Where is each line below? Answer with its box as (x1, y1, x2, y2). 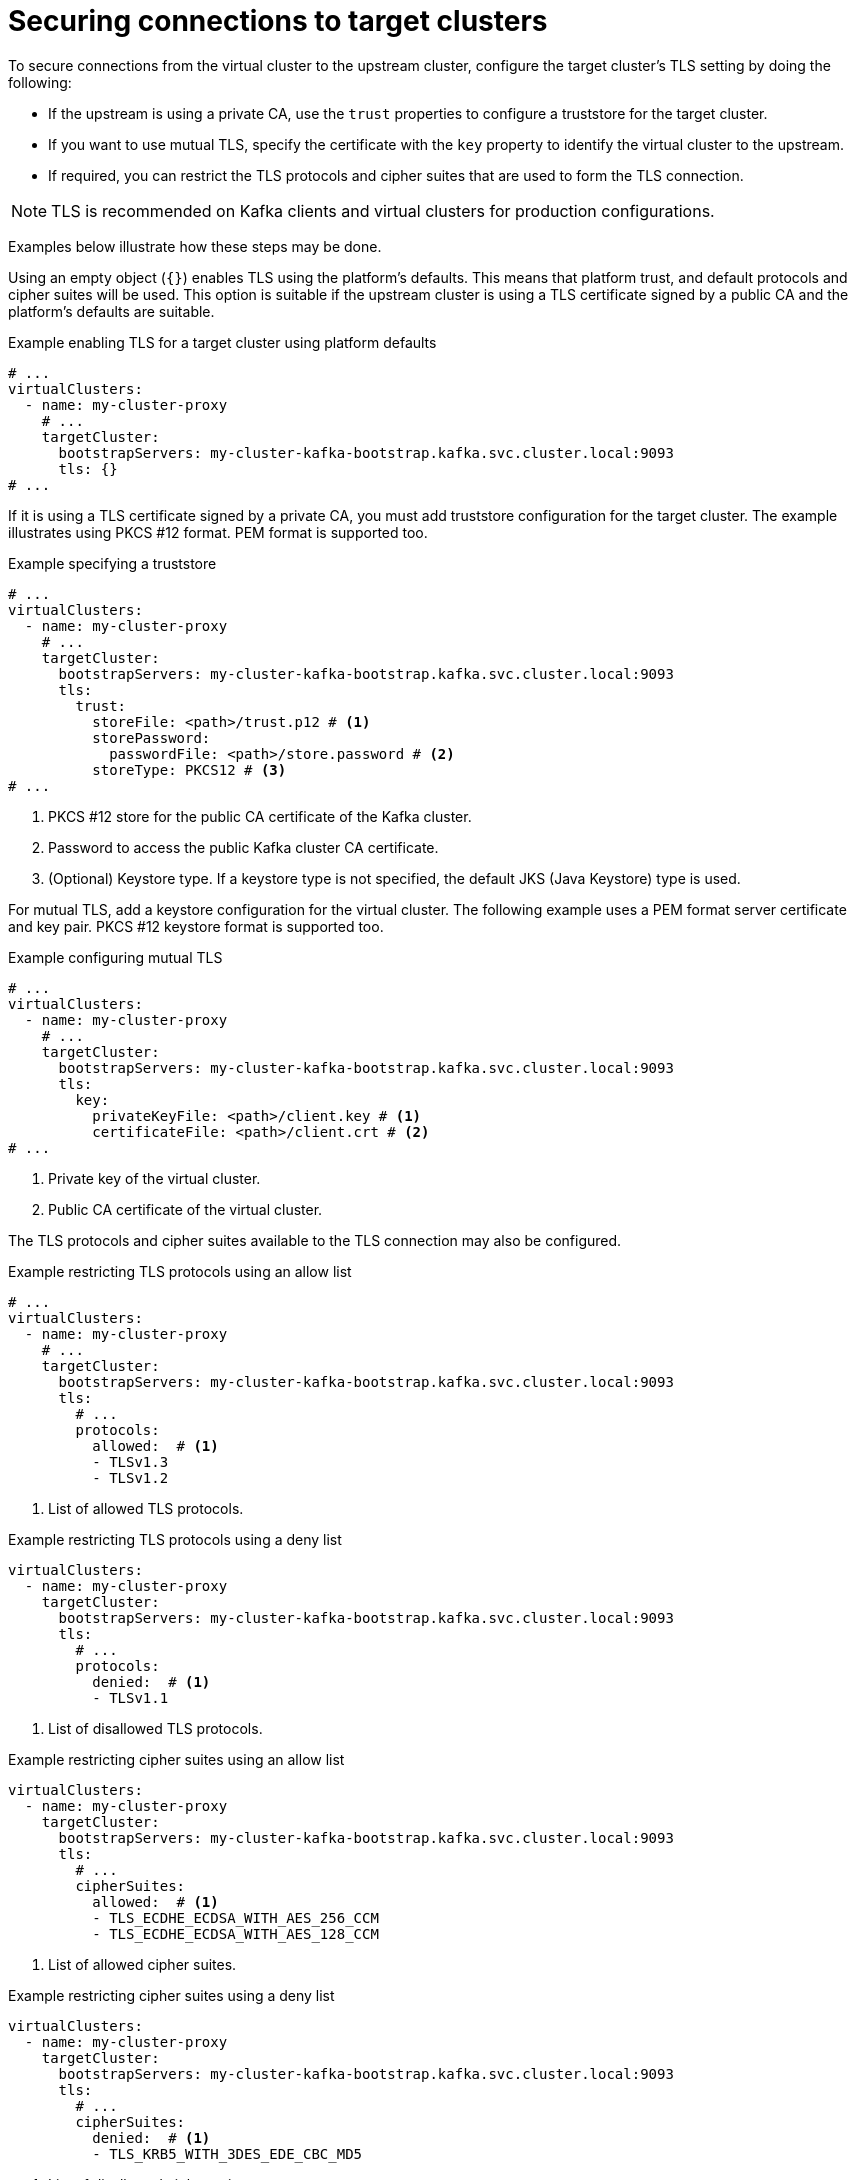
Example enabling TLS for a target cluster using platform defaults (8, 333, 437, 351)
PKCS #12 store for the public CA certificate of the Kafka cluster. (48, 807, 472, 825)
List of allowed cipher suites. (48, 1955, 237, 1973)
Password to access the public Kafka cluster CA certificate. (48, 838, 439, 856)
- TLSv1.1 (92, 1689, 169, 1706)
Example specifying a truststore (8, 554, 217, 572)
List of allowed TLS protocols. (48, 1499, 244, 1517)
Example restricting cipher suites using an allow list (8, 1750, 345, 1768)
